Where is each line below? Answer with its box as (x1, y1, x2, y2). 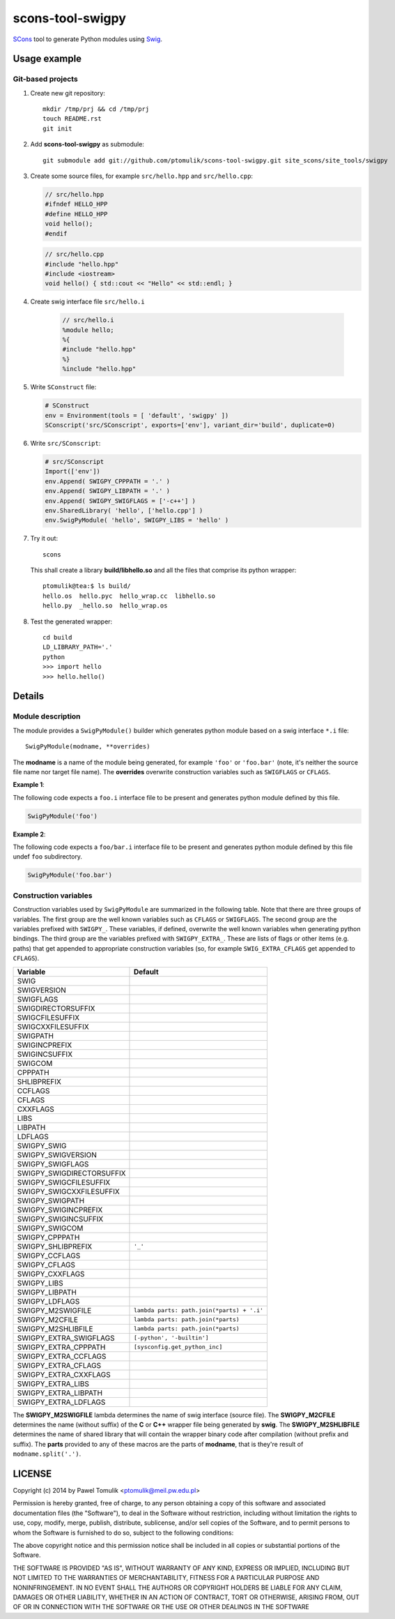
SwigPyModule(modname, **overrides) (25, 743, 150, 751)
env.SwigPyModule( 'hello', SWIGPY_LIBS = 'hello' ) (45, 516, 229, 525)
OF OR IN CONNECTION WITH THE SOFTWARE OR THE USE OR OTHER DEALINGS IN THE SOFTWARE (13, 1603, 310, 1611)
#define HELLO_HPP (45, 210, 108, 218)
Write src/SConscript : (30, 439, 101, 447)
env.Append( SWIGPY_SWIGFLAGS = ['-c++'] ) (45, 497, 196, 505)
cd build (42, 633, 72, 642)
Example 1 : (13, 781, 45, 789)
